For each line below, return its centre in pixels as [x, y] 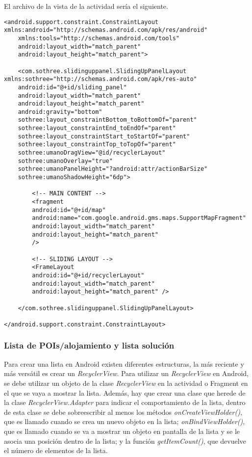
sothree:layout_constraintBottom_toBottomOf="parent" [107, 120]
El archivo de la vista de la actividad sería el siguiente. [86, 6]
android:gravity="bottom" [60, 112]
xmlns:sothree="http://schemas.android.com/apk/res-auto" [101, 79]
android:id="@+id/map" [69, 210]
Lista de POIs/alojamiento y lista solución [89, 345]
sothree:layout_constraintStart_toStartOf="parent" [104, 136]
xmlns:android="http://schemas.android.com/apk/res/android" [106, 30]
